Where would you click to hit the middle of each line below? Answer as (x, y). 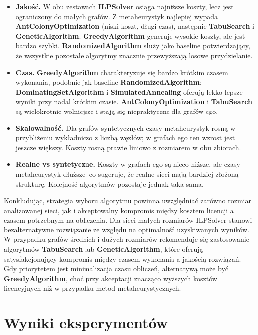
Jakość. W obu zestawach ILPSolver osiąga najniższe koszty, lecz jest (125, 6)
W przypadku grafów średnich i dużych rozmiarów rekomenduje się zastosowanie (127, 239)
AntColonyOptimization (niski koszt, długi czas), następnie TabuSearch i (135, 26)
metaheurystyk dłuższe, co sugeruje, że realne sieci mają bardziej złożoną (127, 173)
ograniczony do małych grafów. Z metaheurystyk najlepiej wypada (117, 16)
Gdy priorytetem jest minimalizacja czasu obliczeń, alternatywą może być (116, 269)
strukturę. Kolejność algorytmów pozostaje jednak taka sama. (110, 183)
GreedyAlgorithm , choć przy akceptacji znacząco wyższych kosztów (111, 278)
